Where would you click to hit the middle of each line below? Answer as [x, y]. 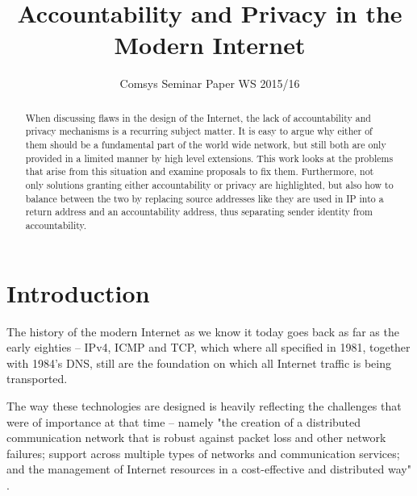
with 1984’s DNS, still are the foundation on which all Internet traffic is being [199, 363]
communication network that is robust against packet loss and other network [196, 438]
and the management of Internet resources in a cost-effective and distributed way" [209, 469]
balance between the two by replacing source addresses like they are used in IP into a [204, 198]
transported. [37, 379]
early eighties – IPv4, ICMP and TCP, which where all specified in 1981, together [208, 347]
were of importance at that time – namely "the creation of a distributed [184, 421]
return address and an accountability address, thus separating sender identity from [199, 212]
